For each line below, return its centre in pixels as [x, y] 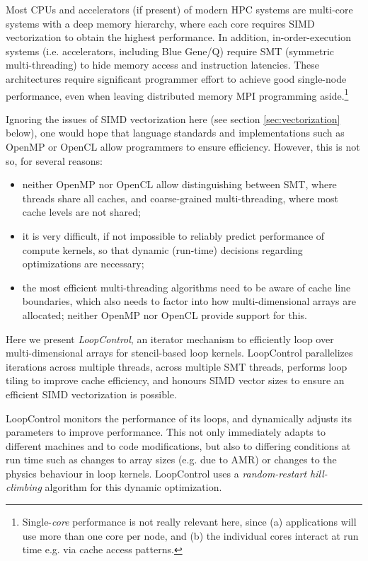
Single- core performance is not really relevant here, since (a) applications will [189, 522]
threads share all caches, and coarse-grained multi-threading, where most [180, 198]
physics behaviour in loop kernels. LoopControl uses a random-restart [156, 473]
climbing [24, 487]
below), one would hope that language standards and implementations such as [175, 133]
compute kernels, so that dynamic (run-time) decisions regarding [162, 249]
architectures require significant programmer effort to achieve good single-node [176, 78]
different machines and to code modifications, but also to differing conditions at [178, 445]
